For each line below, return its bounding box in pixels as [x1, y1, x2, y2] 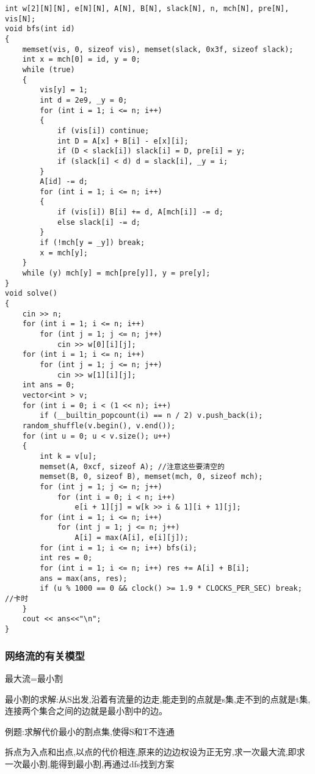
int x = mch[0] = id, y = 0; [22, 55, 140, 64]
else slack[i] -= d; [57, 217, 140, 227]
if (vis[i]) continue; [57, 126, 150, 135]
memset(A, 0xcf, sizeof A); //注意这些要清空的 [40, 462, 225, 471]
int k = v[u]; [40, 451, 97, 461]
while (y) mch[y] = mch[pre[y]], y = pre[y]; [22, 269, 211, 278]
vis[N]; [5, 14, 36, 23]
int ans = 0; [22, 381, 75, 390]
